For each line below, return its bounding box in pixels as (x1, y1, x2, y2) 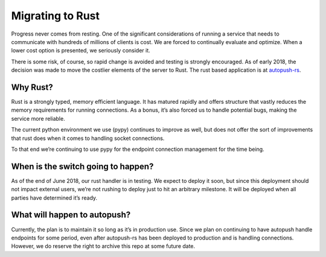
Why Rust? (11, 82, 54, 92)
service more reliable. (11, 115, 66, 122)
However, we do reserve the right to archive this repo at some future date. (11, 243, 196, 250)
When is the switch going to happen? (11, 161, 154, 171)
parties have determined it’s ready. (11, 194, 98, 201)
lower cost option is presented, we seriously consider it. (11, 47, 150, 54)
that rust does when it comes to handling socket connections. (11, 135, 165, 142)
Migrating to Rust (11, 9, 100, 22)
